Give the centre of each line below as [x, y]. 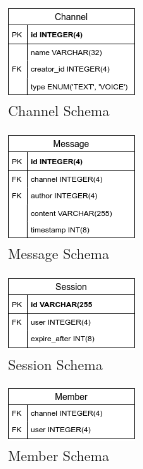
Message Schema [59, 253]
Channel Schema [59, 110]
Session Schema [55, 363]
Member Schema [59, 455]
